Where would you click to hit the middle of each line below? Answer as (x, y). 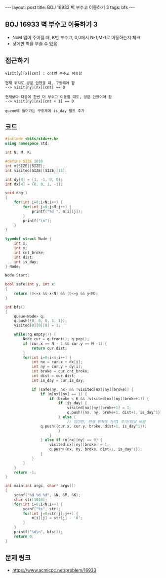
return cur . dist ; (49, 348)
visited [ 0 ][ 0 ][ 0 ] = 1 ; (37, 325)
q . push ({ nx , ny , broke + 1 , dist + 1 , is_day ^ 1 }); (116, 413)
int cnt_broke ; (30, 253)
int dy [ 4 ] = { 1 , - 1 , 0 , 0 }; (34, 179)
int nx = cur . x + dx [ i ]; (57, 362)
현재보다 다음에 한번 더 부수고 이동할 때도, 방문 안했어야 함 (59, 97)
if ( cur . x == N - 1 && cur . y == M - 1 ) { (65, 343)
